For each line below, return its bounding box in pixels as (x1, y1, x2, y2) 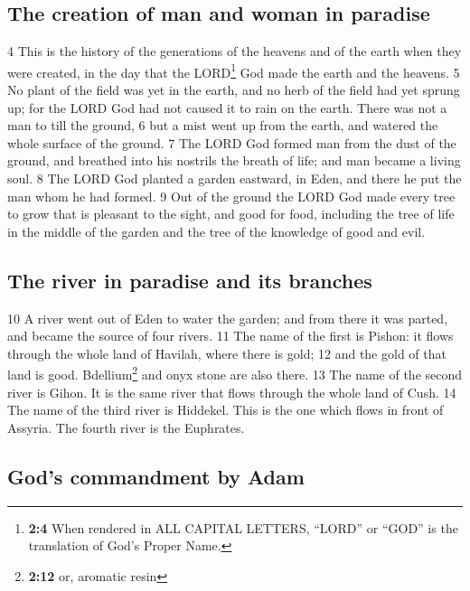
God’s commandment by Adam (7, 462, 305, 490)
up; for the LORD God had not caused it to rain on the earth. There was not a (7, 98, 447, 117)
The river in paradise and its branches (7, 266, 372, 294)
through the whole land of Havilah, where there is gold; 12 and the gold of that (7, 343, 446, 362)
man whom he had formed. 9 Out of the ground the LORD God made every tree (7, 186, 456, 205)
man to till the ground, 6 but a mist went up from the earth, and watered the (7, 116, 438, 135)
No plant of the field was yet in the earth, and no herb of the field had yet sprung (7, 80, 460, 99)
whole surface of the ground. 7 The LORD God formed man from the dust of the (7, 133, 456, 152)
